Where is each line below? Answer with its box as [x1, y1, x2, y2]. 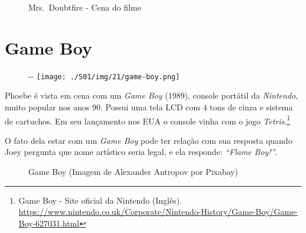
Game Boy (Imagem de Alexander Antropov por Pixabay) [28, 166, 238, 177]
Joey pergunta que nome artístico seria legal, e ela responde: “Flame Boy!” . [5, 146, 278, 158]
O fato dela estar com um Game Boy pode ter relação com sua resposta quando [5, 134, 292, 146]
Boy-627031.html [18, 217, 79, 229]
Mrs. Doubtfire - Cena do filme [28, 1, 141, 13]
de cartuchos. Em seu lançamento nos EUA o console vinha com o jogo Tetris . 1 [5, 113, 291, 127]
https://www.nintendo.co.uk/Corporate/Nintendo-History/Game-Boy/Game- [18, 205, 298, 218]
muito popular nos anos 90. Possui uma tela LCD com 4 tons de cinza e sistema [5, 100, 293, 113]
